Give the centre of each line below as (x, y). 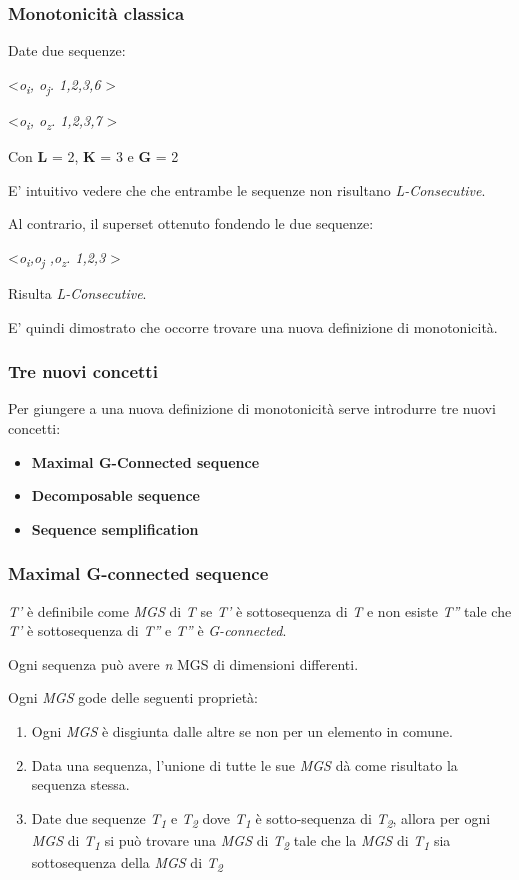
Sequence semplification (115, 528)
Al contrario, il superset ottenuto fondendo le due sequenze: (191, 223)
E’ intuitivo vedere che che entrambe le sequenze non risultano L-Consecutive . (247, 189)
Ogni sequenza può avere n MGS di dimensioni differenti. (183, 663)
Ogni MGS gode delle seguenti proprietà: (133, 697)
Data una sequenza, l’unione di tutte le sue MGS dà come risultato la (244, 764)
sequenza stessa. (80, 784)
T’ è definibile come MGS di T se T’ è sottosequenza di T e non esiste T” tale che (260, 610)
